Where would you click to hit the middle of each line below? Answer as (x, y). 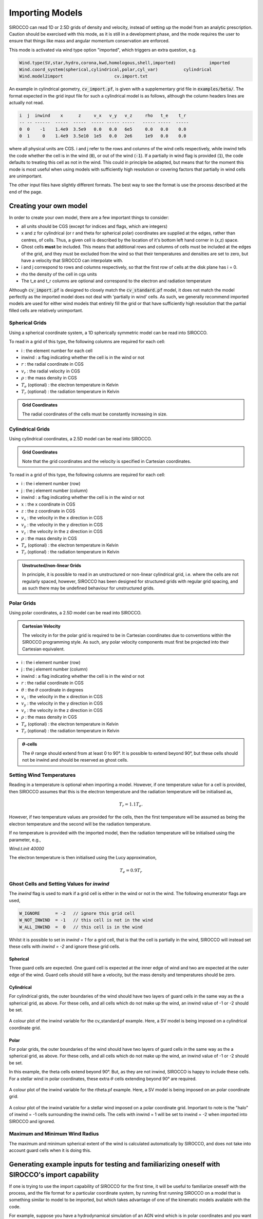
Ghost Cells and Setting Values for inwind (59, 884)
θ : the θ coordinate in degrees (52, 689)
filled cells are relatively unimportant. (46, 310)
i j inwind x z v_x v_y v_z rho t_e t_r (103, 116)
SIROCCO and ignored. (32, 1121)
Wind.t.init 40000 (27, 848)
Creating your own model (48, 206)
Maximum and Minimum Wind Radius (54, 1134)
